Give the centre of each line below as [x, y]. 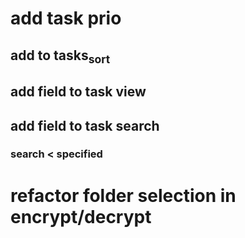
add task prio [66, 18]
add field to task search [85, 125]
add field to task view [78, 92]
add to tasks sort [60, 56]
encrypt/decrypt [81, 216]
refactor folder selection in [123, 195]
